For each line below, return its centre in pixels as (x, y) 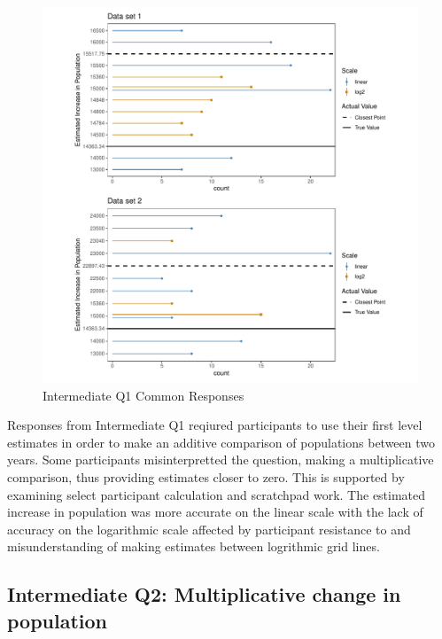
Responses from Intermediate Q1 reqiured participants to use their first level (215, 425)
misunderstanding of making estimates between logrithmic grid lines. (194, 546)
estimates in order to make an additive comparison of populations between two (221, 442)
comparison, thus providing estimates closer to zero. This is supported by (206, 476)
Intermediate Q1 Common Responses (143, 395)
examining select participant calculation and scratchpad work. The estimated (217, 494)
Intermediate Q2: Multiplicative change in (204, 594)
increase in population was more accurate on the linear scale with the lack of (215, 512)
